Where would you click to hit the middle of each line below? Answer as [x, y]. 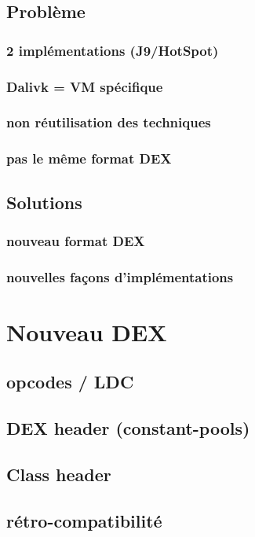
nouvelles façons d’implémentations [120, 276]
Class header [59, 474]
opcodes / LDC [70, 382]
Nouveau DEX [87, 331]
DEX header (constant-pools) [128, 428]
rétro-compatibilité [84, 520]
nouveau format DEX [76, 240]
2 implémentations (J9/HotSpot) [113, 50]
